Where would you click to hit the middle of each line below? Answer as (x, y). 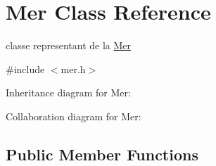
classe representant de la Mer (69, 45)
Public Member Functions (102, 154)
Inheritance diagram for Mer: (68, 92)
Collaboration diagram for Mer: (74, 116)
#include (25, 69)
